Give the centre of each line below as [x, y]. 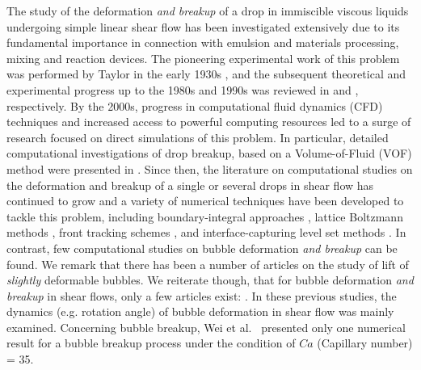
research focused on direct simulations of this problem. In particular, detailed [198, 137]
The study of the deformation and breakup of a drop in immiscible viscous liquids [208, 11]
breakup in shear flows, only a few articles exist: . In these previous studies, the [202, 295]
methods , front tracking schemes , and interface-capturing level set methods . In [206, 232]
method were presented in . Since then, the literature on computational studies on [210, 168]
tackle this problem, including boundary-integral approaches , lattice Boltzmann [205, 216]
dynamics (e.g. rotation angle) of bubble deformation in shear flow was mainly [200, 311]
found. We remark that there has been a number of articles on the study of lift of [208, 264]
